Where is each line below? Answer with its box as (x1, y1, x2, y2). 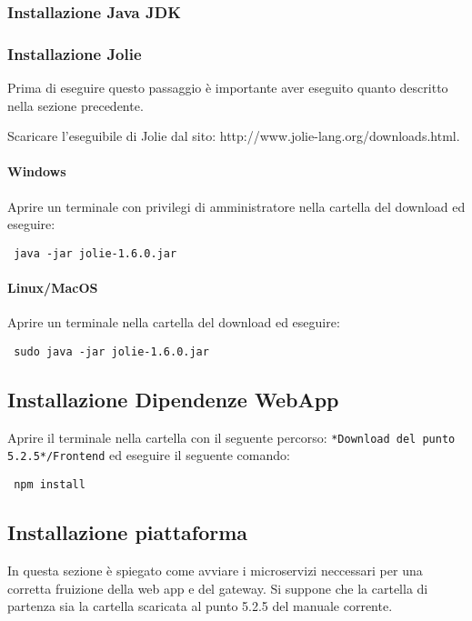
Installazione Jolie (7, 42, 142, 65)
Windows (7, 162, 66, 181)
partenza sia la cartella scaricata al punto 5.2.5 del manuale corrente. (7, 596, 393, 616)
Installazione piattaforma (7, 518, 248, 546)
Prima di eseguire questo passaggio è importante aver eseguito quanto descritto (7, 78, 448, 97)
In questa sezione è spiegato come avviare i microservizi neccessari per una (7, 560, 423, 579)
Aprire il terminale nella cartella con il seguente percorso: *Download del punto (7, 427, 456, 446)
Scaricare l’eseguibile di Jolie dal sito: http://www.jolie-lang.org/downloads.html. (7, 126, 460, 145)
